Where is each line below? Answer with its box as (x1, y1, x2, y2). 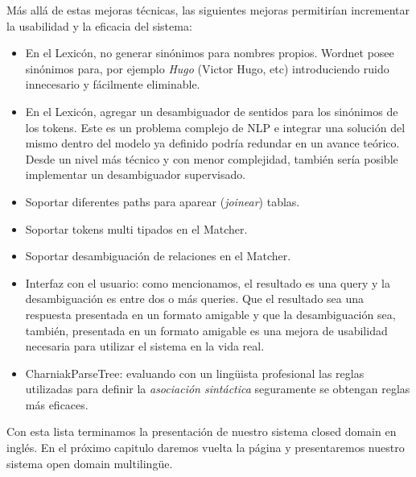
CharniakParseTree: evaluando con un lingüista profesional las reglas (25, 364, 365, 381)
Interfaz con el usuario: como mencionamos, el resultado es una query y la (25, 274, 390, 291)
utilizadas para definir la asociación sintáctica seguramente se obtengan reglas (25, 380, 410, 397)
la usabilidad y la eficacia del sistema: (6, 17, 192, 34)
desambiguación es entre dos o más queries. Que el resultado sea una (25, 290, 365, 307)
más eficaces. (25, 396, 89, 413)
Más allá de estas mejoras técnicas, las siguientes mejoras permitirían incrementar (6, 2, 410, 18)
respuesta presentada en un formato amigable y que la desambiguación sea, (25, 305, 396, 322)
